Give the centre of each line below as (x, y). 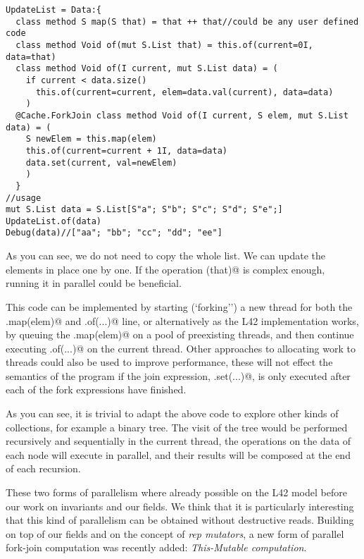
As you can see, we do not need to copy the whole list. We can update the (166, 256)
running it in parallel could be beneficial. (94, 283)
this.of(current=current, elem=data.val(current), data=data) (184, 92)
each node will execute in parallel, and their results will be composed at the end (178, 454)
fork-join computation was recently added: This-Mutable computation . (156, 547)
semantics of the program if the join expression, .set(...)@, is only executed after (178, 375)
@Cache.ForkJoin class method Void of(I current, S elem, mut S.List (182, 115)
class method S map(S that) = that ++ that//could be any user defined (187, 21)
